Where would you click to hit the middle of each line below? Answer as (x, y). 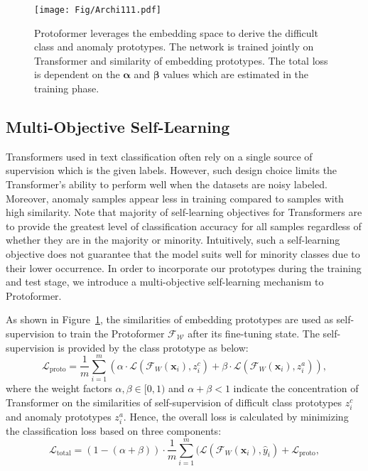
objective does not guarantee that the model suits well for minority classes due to (183, 253)
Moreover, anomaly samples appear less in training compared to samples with (175, 198)
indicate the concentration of (296, 388)
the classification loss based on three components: (114, 431)
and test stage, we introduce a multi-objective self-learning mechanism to (165, 282)
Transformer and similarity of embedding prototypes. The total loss (181, 60)
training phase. (67, 88)
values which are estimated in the (236, 74)
